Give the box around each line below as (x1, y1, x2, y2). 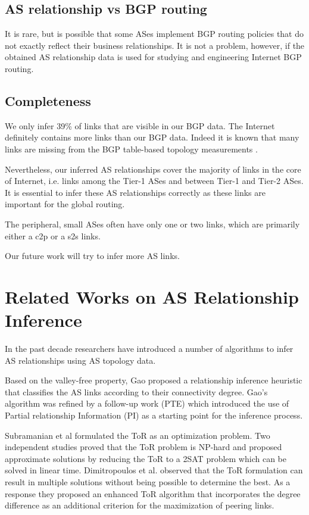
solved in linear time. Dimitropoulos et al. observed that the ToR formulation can (5, 464, 303, 476)
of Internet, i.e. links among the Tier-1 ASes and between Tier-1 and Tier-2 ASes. (5, 174, 304, 187)
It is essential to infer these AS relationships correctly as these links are (5, 186, 266, 198)
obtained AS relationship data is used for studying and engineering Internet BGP (5, 51, 302, 63)
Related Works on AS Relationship (5, 284, 299, 308)
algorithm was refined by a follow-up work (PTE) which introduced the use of (5, 397, 289, 410)
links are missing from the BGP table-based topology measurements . (5, 142, 258, 155)
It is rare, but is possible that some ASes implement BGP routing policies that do (5, 27, 304, 40)
